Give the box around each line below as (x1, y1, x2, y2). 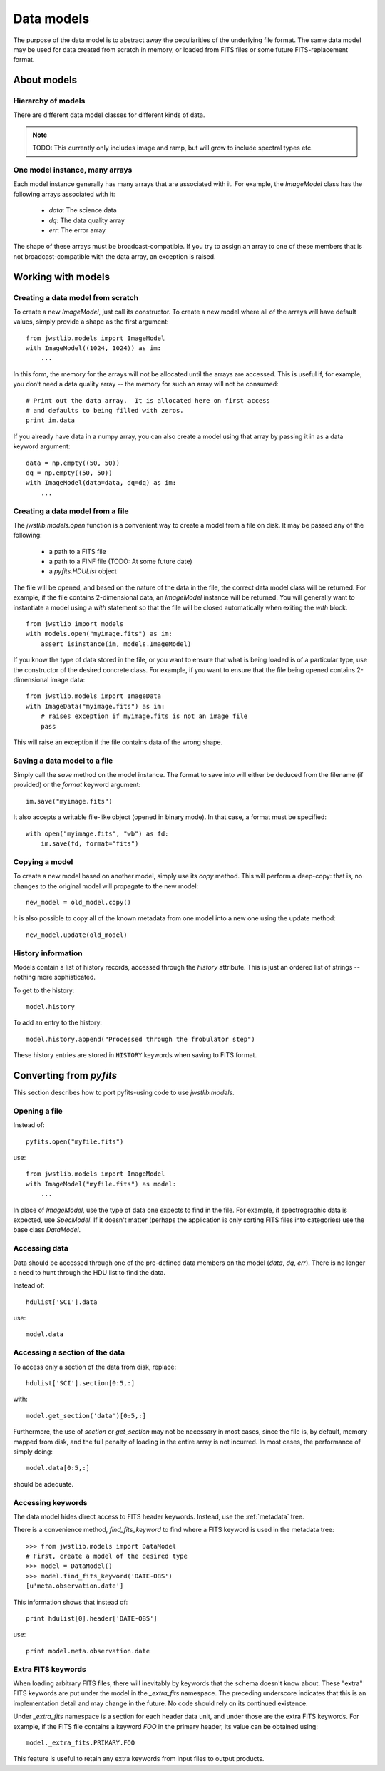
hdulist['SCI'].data (26, 1298, 98, 1306)
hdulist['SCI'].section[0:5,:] (26, 1380, 135, 1387)
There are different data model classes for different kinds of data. (13, 111, 205, 119)
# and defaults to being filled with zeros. (26, 406, 185, 415)
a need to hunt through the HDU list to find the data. (13, 1268, 165, 1276)
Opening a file (13, 1106, 63, 1116)
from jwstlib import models (26, 620, 124, 628)
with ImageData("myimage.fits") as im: (26, 702, 165, 710)
